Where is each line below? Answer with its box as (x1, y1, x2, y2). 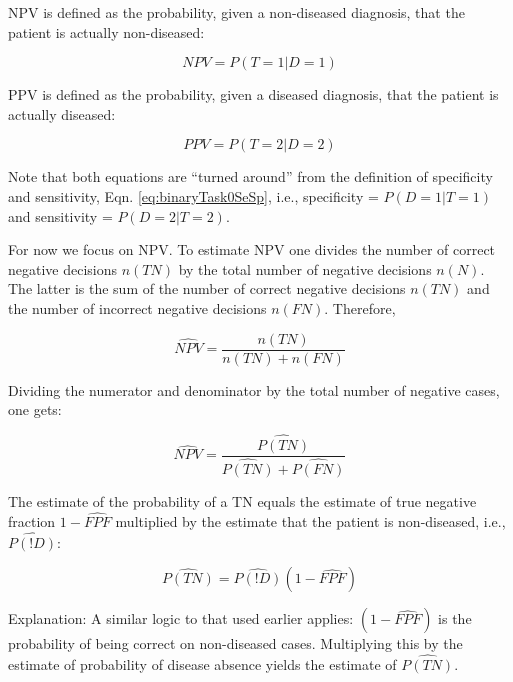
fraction (8, 510, 56, 531)
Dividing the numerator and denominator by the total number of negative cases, (8, 379, 500, 400)
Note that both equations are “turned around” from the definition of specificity (8, 166, 493, 187)
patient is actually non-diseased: (8, 21, 205, 42)
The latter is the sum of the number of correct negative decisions (8, 278, 406, 299)
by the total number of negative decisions (178, 258, 432, 279)
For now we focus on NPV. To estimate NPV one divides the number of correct (8, 239, 496, 260)
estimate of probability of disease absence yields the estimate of (8, 654, 397, 675)
